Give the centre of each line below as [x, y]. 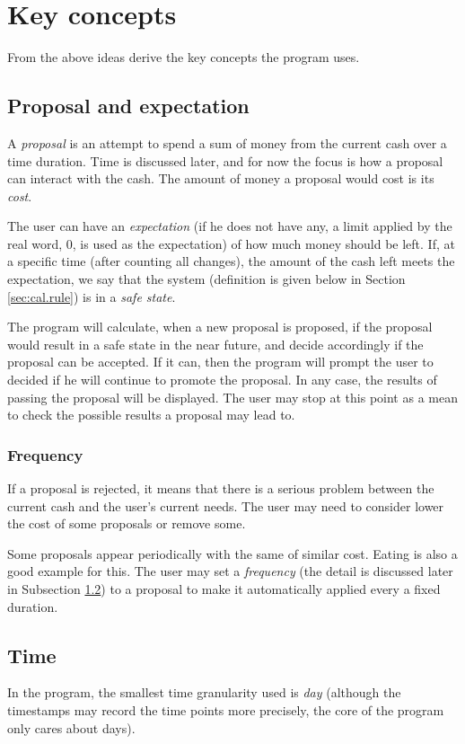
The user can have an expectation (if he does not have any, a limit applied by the [230, 226]
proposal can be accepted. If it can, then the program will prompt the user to [220, 362]
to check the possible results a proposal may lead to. [151, 415]
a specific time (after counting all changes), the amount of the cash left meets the [231, 261]
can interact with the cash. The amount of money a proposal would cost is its [221, 178]
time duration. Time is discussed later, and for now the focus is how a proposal [225, 160]
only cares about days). [71, 727]
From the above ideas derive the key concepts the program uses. [184, 57]
